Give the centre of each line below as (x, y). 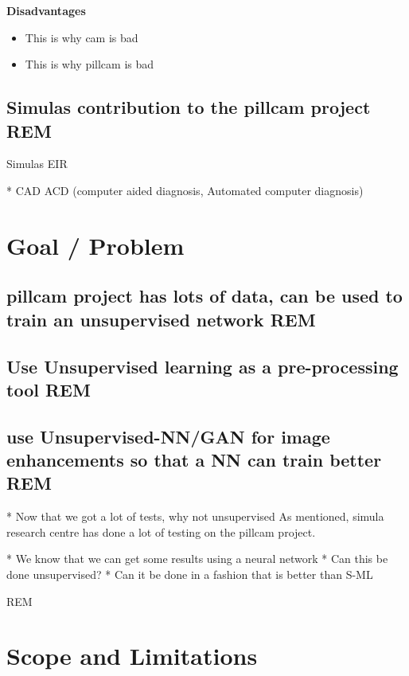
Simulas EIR (37, 164)
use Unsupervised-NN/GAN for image (168, 436)
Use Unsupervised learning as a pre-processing (203, 366)
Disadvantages (46, 10)
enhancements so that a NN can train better (194, 460)
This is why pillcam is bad (90, 64)
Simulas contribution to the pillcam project (189, 107)
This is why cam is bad (82, 37)
